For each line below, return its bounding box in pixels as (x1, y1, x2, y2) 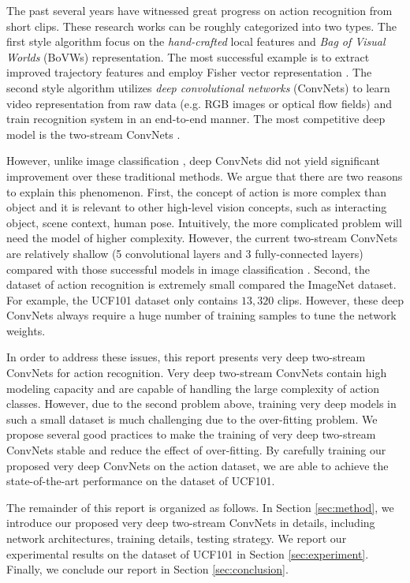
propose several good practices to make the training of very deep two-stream (6, 426, 376, 443)
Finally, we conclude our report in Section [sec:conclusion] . (6, 561, 289, 577)
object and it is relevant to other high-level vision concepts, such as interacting (6, 199, 387, 215)
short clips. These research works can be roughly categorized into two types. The (6, 17, 397, 34)
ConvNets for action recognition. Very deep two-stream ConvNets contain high (6, 364, 387, 381)
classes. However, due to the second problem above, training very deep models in (6, 395, 397, 412)
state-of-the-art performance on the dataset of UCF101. (6, 473, 275, 489)
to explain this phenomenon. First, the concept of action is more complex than (6, 183, 386, 200)
